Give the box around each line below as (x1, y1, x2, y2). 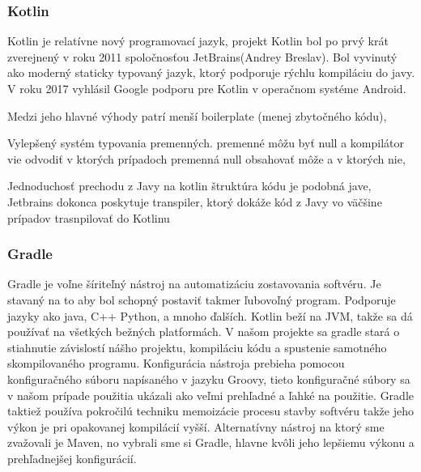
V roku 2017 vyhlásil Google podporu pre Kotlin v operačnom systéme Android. (7, 80, 406, 96)
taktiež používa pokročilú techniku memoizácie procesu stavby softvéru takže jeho (7, 402, 414, 419)
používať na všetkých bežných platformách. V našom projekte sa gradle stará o (7, 323, 400, 340)
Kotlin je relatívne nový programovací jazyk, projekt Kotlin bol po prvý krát (7, 32, 389, 49)
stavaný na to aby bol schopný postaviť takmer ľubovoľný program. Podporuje (7, 291, 396, 308)
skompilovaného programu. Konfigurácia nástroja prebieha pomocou (7, 355, 345, 372)
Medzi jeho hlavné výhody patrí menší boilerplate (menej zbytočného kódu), (7, 107, 387, 124)
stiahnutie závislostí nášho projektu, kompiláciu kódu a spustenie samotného (7, 338, 387, 355)
